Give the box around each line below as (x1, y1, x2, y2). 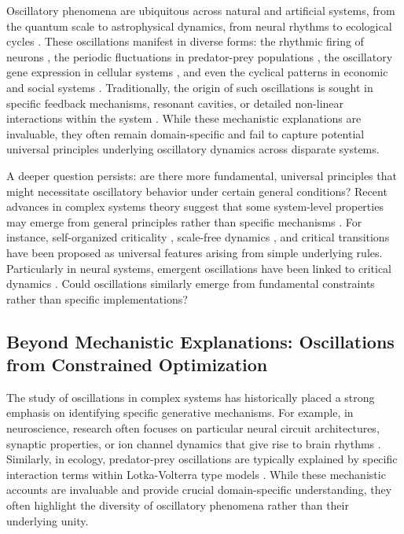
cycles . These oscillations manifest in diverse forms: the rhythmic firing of (6, 33, 364, 50)
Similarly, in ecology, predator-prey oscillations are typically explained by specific (6, 451, 398, 467)
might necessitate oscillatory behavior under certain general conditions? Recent (6, 182, 387, 199)
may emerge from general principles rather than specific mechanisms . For (6, 213, 362, 230)
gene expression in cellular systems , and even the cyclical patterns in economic (6, 64, 388, 80)
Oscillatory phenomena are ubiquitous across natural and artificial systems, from (6, 2, 395, 18)
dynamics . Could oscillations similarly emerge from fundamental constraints (6, 275, 375, 292)
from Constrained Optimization (6, 352, 268, 377)
